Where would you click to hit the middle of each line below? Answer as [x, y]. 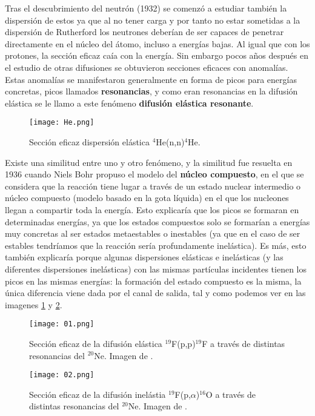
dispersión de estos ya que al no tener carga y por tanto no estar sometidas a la [153, 20]
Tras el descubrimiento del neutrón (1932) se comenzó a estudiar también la [146, 8]
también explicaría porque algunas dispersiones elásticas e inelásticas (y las [144, 257]
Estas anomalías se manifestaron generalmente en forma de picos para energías [151, 79]
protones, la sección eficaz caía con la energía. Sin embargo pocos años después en [157, 55]
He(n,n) [170, 142]
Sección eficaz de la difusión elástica [96, 343]
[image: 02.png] [62, 375]
